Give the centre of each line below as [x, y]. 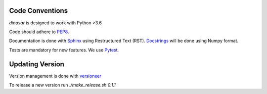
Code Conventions [39, 11]
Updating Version [37, 64]
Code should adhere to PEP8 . [39, 32]
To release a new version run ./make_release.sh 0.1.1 [63, 85]
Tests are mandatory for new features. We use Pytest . [64, 50]
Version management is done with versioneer [55, 76]
